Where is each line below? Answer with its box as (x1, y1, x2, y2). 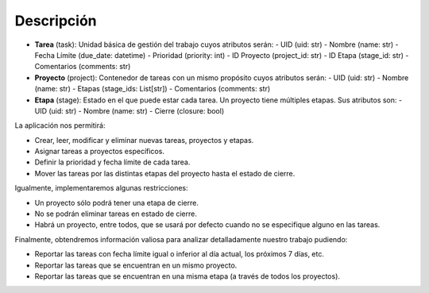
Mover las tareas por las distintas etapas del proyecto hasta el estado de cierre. (34, 168, 296, 178)
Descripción (14, 12, 97, 29)
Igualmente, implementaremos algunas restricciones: (14, 183, 188, 193)
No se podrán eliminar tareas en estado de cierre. (34, 209, 198, 218)
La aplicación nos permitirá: (14, 121, 106, 130)
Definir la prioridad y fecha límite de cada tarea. (34, 157, 191, 167)
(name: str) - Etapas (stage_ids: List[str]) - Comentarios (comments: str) (34, 84, 271, 94)
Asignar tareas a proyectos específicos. (34, 147, 164, 156)
